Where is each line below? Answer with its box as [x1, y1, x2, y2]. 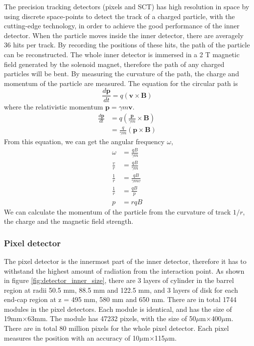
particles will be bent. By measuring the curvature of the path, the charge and [4, 68, 239, 79]
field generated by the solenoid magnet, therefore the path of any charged [4, 59, 225, 69]
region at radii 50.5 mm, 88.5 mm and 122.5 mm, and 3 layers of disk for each [4, 284, 238, 295]
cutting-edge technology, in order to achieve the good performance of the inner [4, 21, 240, 31]
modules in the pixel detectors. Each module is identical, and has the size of [4, 303, 232, 314]
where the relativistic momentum [4, 102, 103, 112]
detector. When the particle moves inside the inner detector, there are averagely [4, 30, 244, 40]
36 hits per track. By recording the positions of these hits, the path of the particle [4, 40, 250, 50]
